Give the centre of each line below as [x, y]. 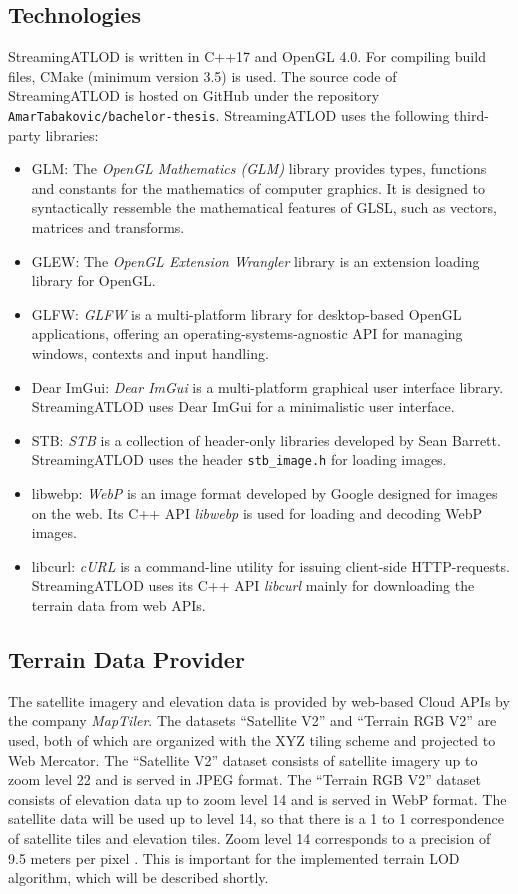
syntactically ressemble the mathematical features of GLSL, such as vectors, [264, 207]
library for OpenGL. [93, 280]
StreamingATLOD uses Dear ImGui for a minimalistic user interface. [243, 406]
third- [471, 114]
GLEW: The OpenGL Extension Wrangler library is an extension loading [255, 260]
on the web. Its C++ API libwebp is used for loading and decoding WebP [257, 512]
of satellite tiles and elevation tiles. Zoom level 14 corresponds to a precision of [249, 837]
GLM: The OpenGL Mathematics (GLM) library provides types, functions [259, 168]
